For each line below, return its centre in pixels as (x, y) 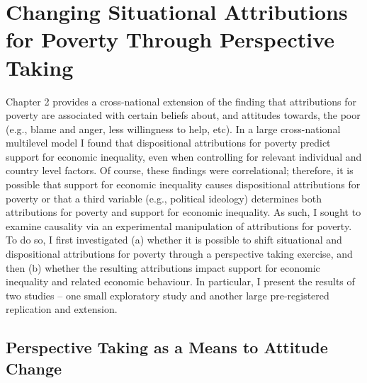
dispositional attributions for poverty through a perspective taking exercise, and (179, 254)
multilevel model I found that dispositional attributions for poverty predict (168, 143)
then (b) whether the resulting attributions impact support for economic (163, 267)
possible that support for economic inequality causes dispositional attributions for (183, 184)
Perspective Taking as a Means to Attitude (167, 347)
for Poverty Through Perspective (170, 39)
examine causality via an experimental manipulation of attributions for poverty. (179, 225)
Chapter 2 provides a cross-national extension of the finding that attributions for (181, 101)
